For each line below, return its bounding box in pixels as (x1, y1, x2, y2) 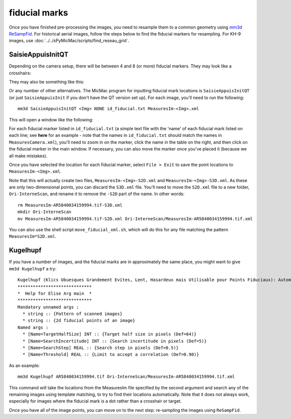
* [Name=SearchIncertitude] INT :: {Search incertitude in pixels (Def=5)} (22, 338, 207, 344)
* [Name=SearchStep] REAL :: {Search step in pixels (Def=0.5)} (22, 345, 179, 351)
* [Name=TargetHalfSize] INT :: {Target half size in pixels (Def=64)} (22, 332, 197, 337)
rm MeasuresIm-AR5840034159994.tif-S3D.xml (17, 202, 123, 208)
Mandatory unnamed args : (17, 304, 80, 310)
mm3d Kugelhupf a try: (9, 266, 57, 271)
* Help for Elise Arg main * (17, 290, 92, 296)
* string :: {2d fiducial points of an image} (22, 318, 135, 323)
